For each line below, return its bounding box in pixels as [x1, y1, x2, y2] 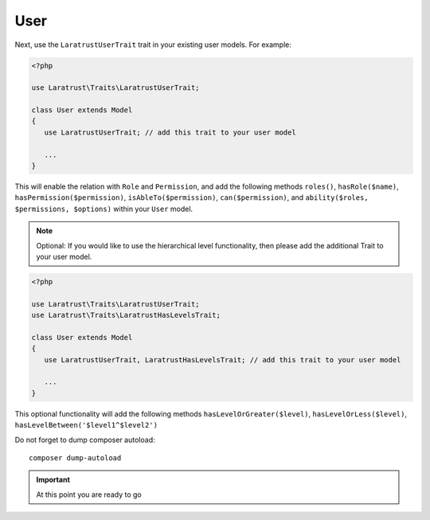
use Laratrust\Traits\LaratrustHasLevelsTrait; [31, 311, 221, 320]
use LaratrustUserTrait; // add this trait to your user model [44, 127, 296, 137]
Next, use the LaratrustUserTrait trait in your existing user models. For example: [14, 40, 292, 49]
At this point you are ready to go [36, 490, 143, 499]
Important [36, 475, 71, 485]
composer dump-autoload [29, 454, 122, 463]
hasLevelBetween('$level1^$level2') [14, 420, 158, 430]
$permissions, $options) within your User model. [14, 204, 193, 213]
